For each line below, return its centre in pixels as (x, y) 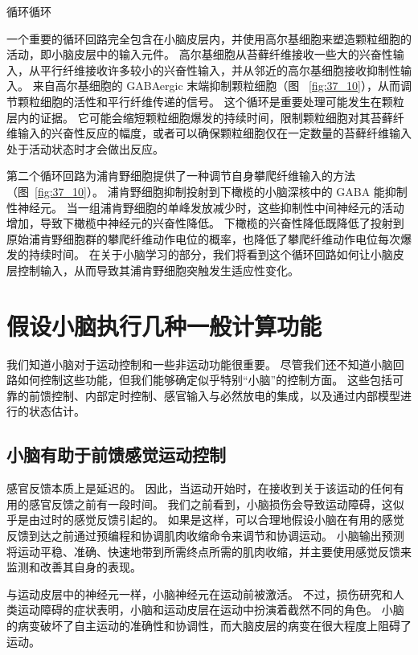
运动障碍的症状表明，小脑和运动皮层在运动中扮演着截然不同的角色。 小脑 (211, 610)
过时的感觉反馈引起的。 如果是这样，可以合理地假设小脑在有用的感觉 (222, 520)
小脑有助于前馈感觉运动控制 (116, 454)
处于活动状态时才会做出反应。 (85, 148)
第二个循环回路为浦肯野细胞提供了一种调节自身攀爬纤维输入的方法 (181, 176)
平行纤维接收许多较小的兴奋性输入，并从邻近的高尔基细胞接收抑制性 (220, 70)
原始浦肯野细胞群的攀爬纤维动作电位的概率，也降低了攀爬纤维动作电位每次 (203, 238)
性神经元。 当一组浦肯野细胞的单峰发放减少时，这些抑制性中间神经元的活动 (205, 207)
